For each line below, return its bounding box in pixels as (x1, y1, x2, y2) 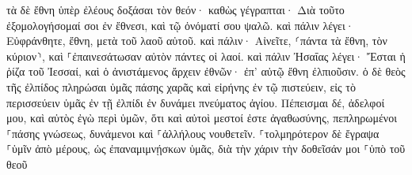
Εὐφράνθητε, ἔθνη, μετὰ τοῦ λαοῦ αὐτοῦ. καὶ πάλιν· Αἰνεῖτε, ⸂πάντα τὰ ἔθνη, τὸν (6, 32, 387, 49)
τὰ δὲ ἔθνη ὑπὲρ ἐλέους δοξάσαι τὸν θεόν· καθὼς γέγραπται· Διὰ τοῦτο (6, 2, 345, 17)
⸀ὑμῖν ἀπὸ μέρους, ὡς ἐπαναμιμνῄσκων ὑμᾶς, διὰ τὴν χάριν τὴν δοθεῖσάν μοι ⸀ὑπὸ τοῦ (6, 140, 406, 157)
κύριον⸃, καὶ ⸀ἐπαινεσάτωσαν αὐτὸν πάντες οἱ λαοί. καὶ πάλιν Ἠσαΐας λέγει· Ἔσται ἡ (6, 47, 406, 64)
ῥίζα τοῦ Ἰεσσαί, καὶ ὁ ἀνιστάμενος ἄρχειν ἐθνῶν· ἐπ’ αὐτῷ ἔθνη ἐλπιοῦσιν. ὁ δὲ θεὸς (6, 63, 406, 80)
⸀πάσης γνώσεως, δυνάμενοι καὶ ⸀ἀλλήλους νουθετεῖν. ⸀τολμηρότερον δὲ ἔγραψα (6, 125, 380, 141)
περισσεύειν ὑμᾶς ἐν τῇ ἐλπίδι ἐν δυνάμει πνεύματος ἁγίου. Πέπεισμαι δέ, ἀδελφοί (6, 94, 385, 110)
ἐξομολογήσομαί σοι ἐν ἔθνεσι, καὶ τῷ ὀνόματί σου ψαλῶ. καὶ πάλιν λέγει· (6, 17, 354, 33)
